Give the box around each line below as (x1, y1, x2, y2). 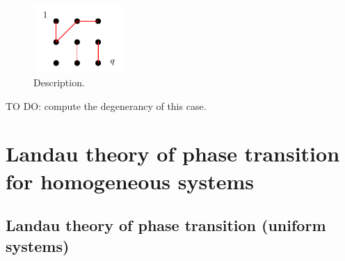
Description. (33, 75, 85, 90)
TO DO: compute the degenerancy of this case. (6, 98, 207, 113)
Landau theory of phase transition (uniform (6, 214, 326, 236)
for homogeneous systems (6, 166, 255, 195)
